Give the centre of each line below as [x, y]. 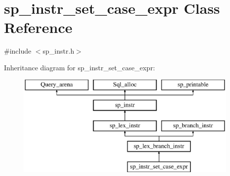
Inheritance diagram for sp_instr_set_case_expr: [79, 67]
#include [18, 51]
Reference [38, 27]
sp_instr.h [58, 51]
